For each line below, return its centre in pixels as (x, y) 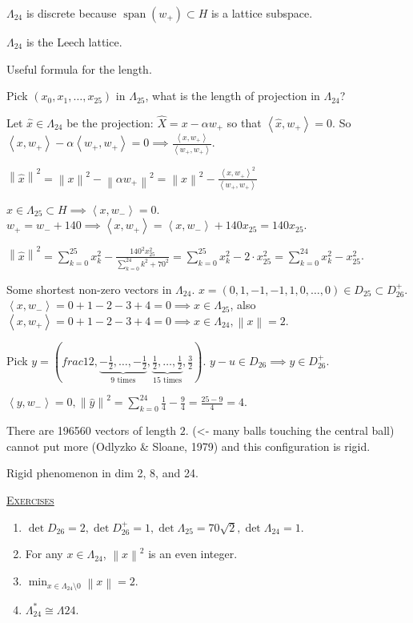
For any (44, 554)
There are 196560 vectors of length (92, 430)
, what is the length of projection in (233, 96)
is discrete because (71, 13)
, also (243, 305)
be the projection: (110, 123)
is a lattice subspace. (262, 13)
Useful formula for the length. (79, 68)
